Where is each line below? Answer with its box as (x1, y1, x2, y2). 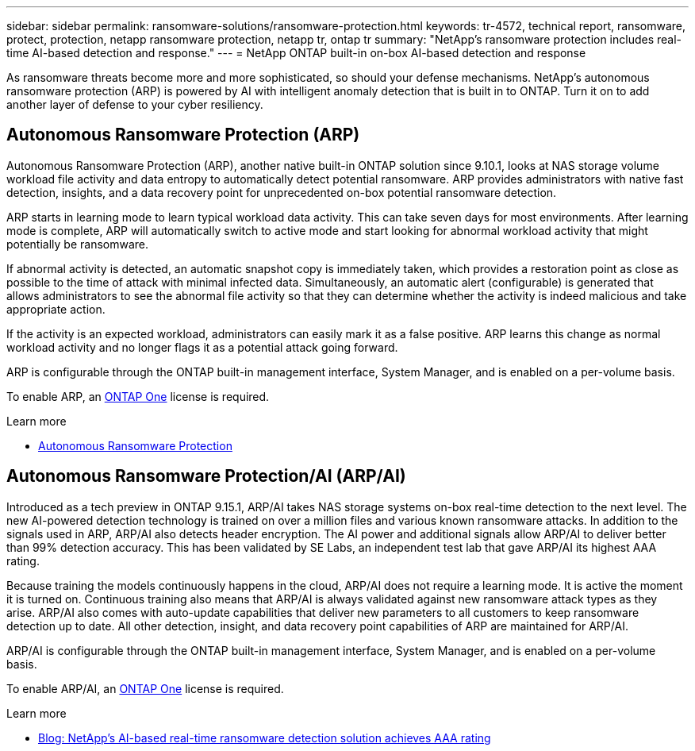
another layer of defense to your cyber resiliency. (6, 98, 263, 111)
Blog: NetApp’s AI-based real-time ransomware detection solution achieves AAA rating (38, 730, 491, 745)
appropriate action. (6, 302, 106, 316)
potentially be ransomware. (6, 237, 149, 251)
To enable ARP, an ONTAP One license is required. (6, 389, 270, 403)
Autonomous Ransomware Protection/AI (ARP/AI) (6, 466, 406, 487)
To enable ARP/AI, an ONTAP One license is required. (6, 681, 284, 695)
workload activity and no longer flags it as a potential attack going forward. (6, 340, 398, 354)
